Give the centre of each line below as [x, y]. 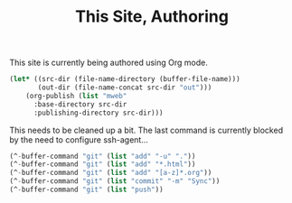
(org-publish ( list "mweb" [76, 96]
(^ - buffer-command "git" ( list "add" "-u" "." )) [103, 156]
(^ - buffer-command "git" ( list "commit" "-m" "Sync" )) [115, 181]
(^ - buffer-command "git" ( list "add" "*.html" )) [103, 164]
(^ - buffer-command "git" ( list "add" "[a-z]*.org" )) [111, 173]
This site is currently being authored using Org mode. [108, 63]
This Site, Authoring [152, 17]
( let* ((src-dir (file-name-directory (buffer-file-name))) [125, 79]
